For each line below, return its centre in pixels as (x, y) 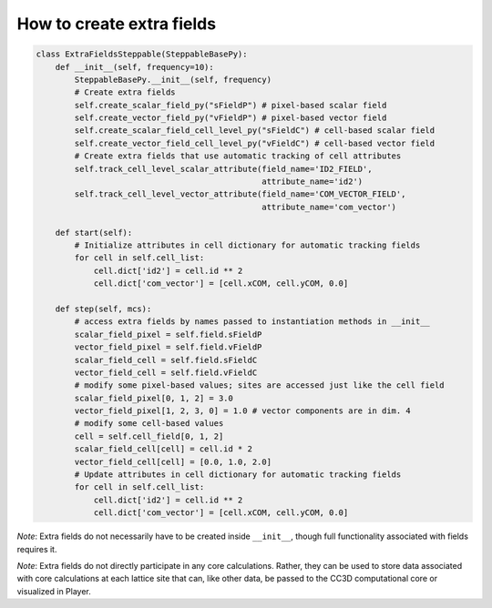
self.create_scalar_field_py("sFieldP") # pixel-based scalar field (231, 105)
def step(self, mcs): (103, 309)
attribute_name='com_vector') (328, 207)
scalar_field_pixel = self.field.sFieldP (168, 334)
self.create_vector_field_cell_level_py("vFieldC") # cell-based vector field (255, 143)
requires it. (37, 549)
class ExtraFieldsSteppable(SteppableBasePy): (142, 54)
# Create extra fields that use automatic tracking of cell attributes (238, 156)
